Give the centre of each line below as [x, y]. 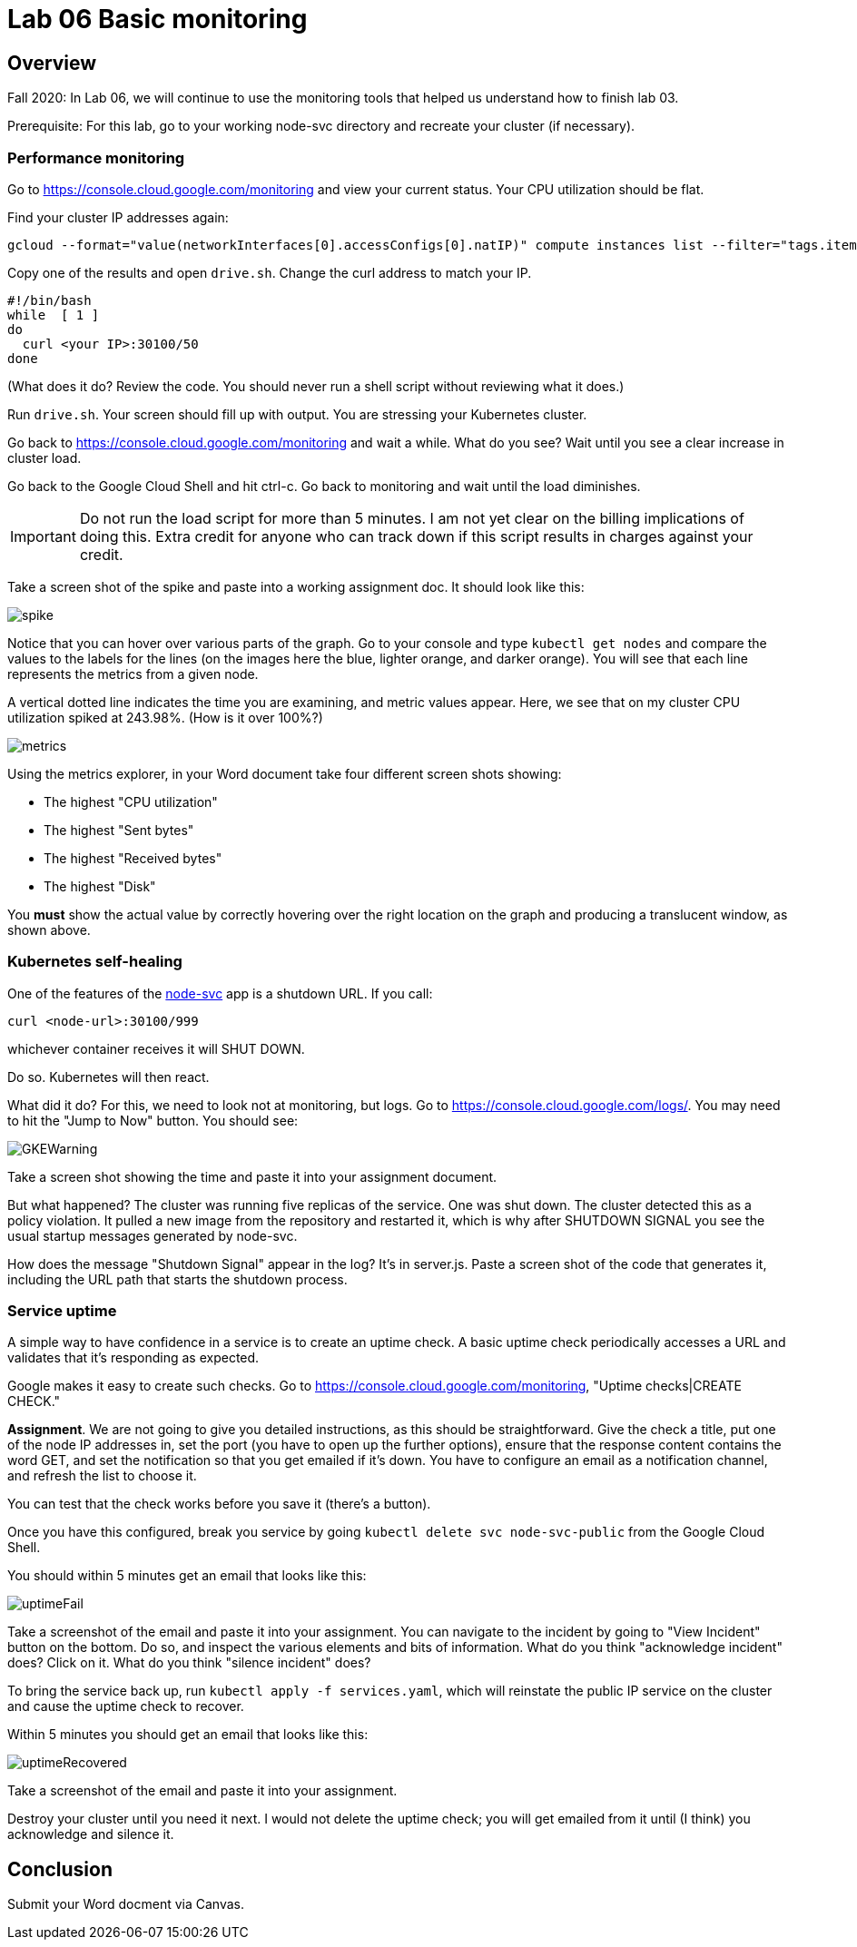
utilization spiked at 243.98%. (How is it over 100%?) [165, 717]
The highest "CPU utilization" [131, 801]
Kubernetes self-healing [95, 962]
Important [43, 536]
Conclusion [60, 1869]
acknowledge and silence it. [91, 1834]
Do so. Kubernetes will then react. [108, 1077]
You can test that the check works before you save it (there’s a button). [219, 1504]
